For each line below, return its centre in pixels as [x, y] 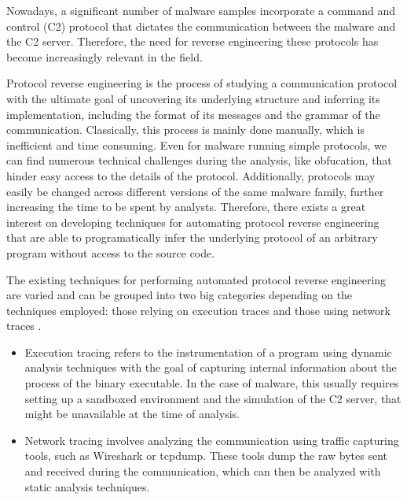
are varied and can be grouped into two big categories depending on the [180, 295]
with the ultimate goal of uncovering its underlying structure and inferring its [193, 98]
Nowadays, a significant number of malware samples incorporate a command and [201, 10]
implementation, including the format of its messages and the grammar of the [193, 114]
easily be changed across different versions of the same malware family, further [195, 191]
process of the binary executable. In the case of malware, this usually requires [212, 383]
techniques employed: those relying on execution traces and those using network [198, 310]
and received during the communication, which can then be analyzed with [203, 471]
